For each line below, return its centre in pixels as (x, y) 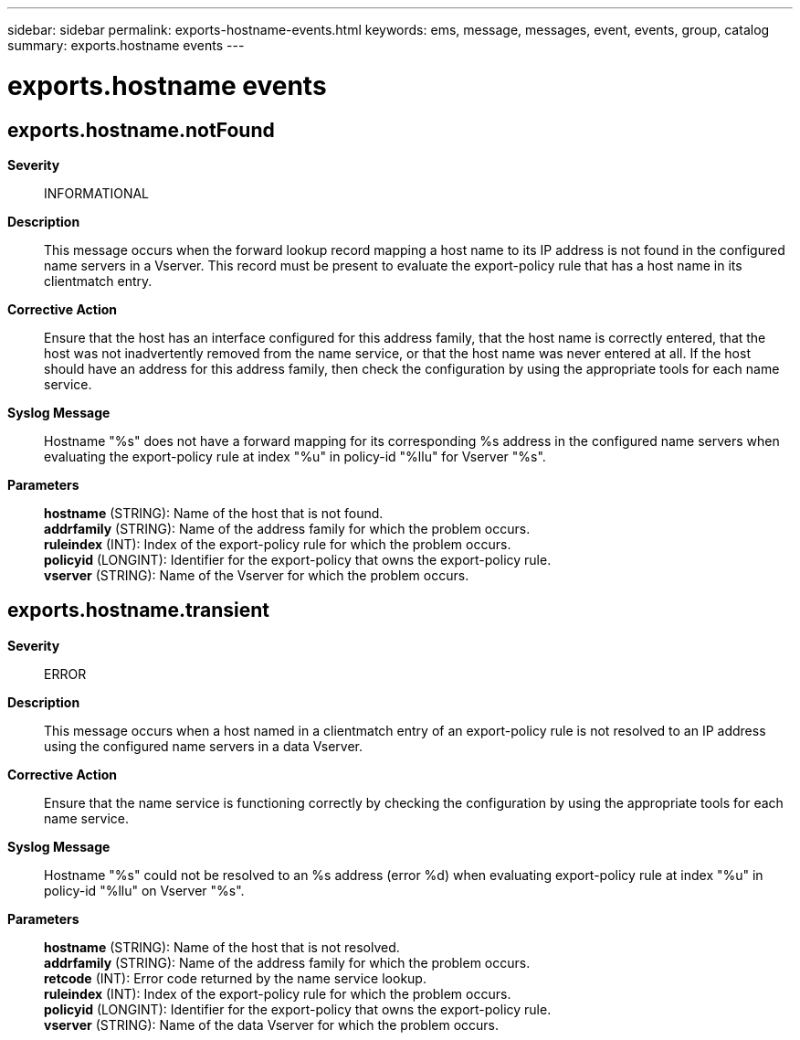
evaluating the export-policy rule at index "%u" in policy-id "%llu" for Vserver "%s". (295, 456)
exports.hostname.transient (138, 610)
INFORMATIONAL (97, 193)
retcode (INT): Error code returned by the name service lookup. (235, 978)
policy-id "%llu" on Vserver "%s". (144, 890)
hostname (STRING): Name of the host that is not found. (214, 513)
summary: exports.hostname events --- (126, 45)
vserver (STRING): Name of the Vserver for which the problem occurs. (257, 575)
